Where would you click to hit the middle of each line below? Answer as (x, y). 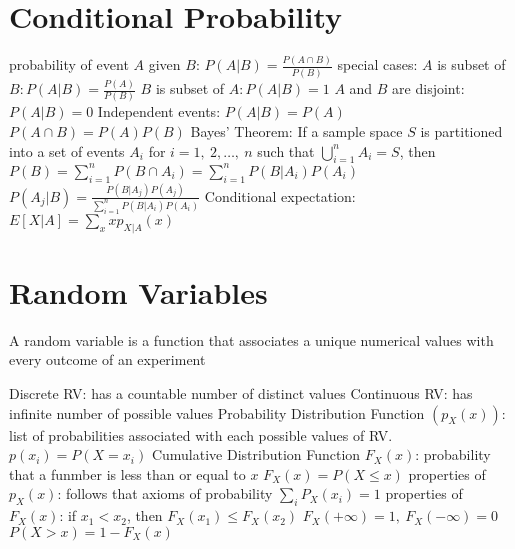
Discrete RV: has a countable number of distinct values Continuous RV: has (241, 392)
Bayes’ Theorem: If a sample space (296, 130)
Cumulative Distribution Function (256, 454)
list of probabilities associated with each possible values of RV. (201, 434)
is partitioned (461, 130)
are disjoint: (428, 88)
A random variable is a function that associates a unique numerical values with (251, 339)
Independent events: (159, 111)
